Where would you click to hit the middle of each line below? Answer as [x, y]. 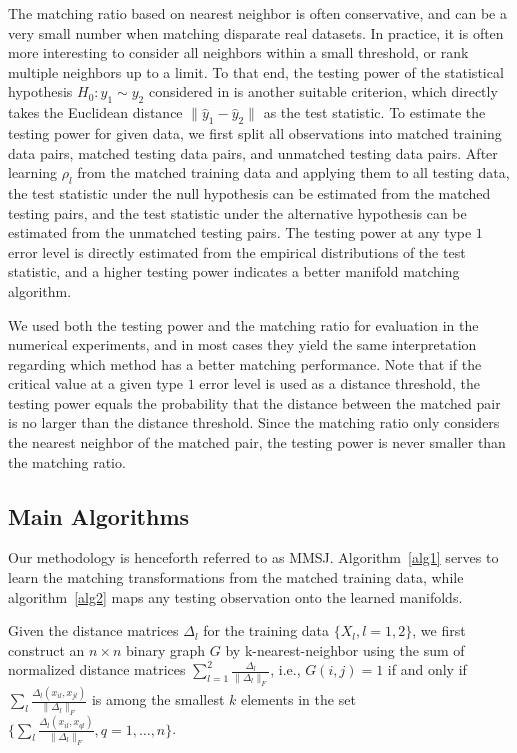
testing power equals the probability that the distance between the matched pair [254, 402]
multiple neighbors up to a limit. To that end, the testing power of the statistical [256, 71]
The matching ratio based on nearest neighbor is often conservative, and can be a [257, 13]
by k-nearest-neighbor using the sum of [345, 649]
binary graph [166, 649]
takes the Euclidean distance [95, 112]
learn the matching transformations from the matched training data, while [236, 577]
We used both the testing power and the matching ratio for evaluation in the [243, 324]
